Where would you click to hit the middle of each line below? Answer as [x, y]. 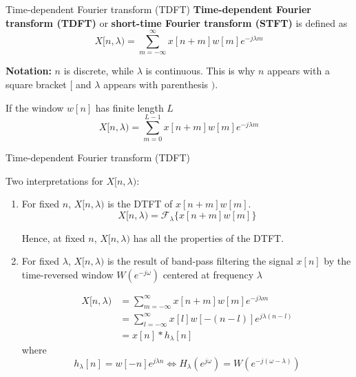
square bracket [36, 84]
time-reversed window [67, 274]
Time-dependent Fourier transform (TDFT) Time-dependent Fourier [158, 9]
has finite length [129, 107]
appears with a [299, 71]
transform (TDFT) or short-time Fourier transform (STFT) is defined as [177, 22]
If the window [35, 107]
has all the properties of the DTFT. [209, 237]
